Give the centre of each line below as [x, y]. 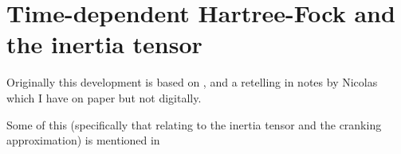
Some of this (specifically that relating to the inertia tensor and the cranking [194, 124]
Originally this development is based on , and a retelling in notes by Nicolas [192, 82]
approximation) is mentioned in [83, 140]
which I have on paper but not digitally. [104, 97]
